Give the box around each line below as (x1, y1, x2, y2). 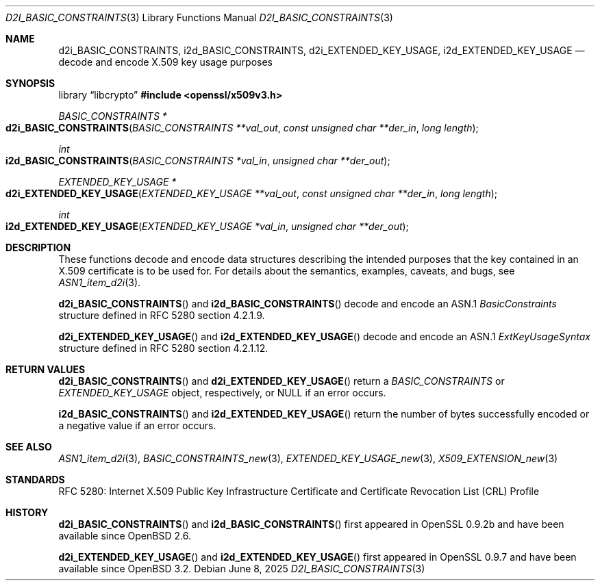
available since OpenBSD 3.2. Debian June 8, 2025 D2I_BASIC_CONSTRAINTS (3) (58, 563, 425, 574)
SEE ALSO (5, 441, 52, 453)
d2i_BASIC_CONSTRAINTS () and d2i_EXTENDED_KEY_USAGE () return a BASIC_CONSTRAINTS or (58, 375, 505, 387)
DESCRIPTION (5, 242, 71, 253)
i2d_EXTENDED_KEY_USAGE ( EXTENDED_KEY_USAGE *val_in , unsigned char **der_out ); (5, 220, 409, 232)
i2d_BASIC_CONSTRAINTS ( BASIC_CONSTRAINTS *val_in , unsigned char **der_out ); (5, 155, 390, 166)
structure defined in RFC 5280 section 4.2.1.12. (58, 342, 268, 354)
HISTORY (5, 507, 49, 518)
